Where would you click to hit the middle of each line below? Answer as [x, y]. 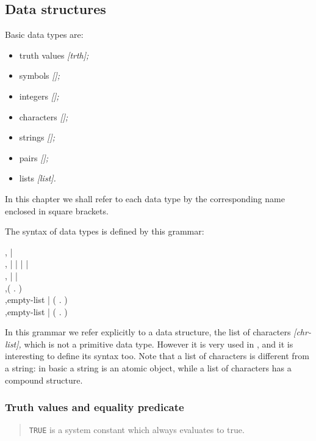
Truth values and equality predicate [95, 407]
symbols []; [40, 75]
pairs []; [34, 157]
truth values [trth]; [54, 55]
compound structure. [44, 380]
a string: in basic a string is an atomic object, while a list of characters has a [148, 368]
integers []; [39, 96]
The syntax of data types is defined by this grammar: [105, 231]
